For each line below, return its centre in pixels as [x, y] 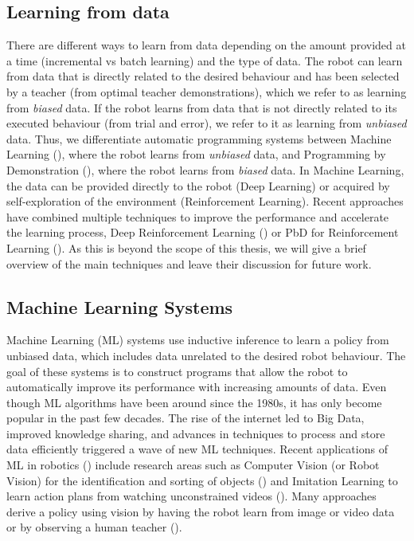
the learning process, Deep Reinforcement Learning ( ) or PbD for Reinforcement [203, 232]
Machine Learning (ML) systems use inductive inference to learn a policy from [198, 340]
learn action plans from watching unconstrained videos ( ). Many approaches [191, 496]
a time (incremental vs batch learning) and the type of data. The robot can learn [205, 60]
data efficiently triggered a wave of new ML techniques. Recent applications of [197, 449]
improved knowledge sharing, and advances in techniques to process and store [196, 433]
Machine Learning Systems [120, 306]
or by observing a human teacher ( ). [94, 527]
